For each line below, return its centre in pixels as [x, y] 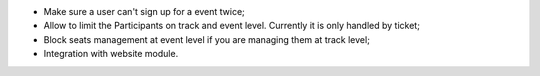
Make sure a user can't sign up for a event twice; [144, 11]
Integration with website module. [111, 54]
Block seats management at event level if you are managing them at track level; [206, 39]
